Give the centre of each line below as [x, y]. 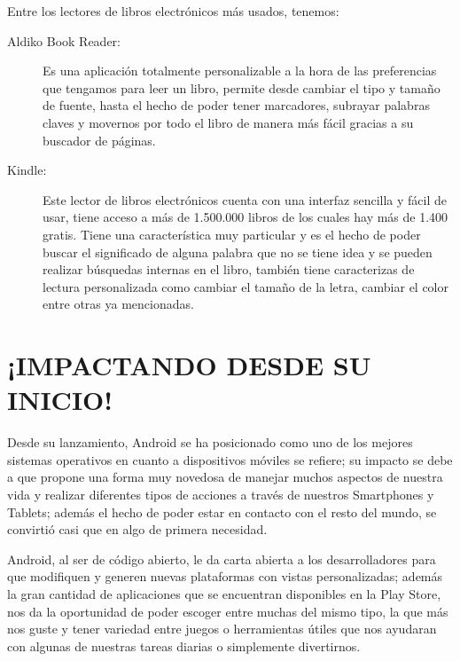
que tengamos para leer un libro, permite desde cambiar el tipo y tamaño [242, 87]
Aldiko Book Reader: [64, 40]
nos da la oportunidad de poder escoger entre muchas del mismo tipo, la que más [228, 611]
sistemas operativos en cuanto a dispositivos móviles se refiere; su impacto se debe [230, 459]
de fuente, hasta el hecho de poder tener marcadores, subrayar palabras [236, 105]
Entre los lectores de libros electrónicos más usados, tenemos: [173, 11]
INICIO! [60, 400]
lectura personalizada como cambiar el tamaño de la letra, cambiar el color [246, 286]
